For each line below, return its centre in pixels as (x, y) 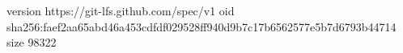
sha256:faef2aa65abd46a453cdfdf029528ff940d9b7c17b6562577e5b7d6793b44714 (201, 26)
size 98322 (32, 42)
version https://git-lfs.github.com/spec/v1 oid (121, 10)
